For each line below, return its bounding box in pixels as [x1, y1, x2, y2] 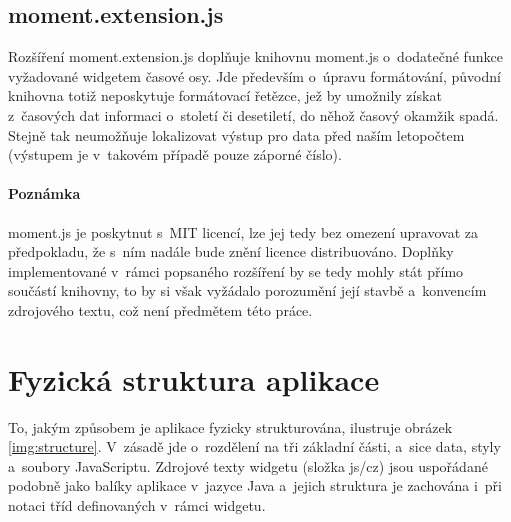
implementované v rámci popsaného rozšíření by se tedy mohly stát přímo [8, 260, 464, 281]
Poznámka [8, 183, 81, 204]
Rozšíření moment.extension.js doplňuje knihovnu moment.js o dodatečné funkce [8, 46, 503, 67]
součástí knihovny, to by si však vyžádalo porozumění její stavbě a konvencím [8, 280, 487, 301]
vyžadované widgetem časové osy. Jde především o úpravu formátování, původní [8, 65, 501, 86]
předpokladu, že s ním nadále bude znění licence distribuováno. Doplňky [8, 241, 454, 262]
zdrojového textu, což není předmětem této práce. [8, 299, 313, 320]
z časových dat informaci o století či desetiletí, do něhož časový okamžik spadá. [8, 104, 499, 125]
